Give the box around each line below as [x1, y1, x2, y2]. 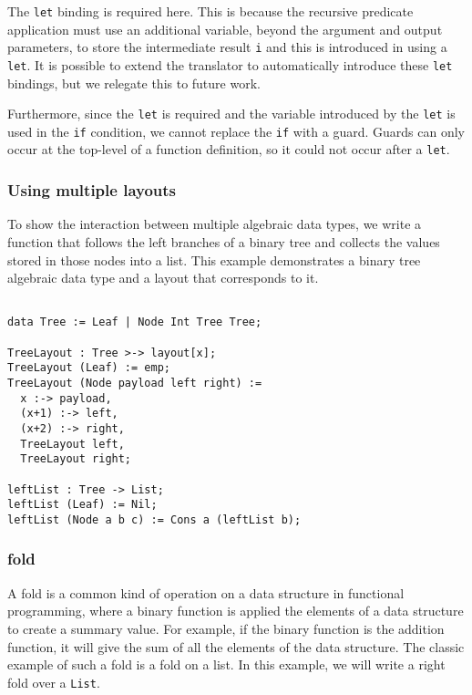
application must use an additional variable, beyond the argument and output [7, 19, 443, 38]
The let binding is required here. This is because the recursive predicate [7, 2, 414, 20]
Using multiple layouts [7, 179, 177, 202]
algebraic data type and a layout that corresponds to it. [7, 268, 319, 287]
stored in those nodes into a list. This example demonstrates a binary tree [7, 250, 421, 269]
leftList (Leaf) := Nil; [7, 498, 158, 512]
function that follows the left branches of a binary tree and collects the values [7, 232, 440, 251]
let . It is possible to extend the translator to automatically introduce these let [7, 55, 453, 74]
